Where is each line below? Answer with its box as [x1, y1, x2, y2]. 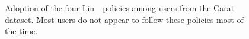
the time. [5, 25, 38, 37]
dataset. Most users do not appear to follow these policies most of [5, 13, 244, 25]
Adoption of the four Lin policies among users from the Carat [5, 2, 235, 14]
